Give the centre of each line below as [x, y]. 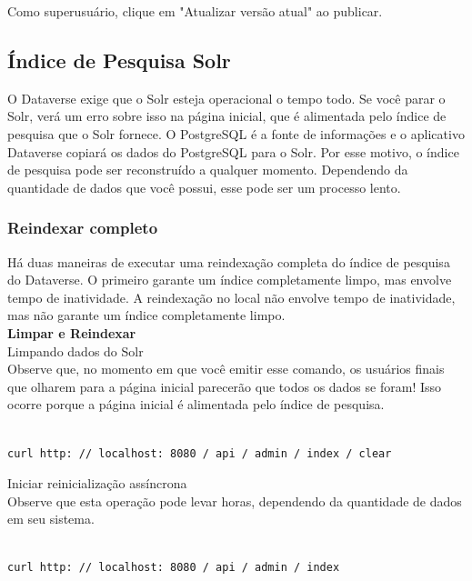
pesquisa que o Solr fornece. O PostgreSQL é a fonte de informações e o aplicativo [236, 133]
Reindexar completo [83, 228]
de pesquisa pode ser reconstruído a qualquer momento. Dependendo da [208, 170]
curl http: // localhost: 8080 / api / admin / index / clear [200, 453]
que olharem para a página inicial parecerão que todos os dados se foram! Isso [225, 386]
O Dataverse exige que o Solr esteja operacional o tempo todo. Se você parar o [226, 98]
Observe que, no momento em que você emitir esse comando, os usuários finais [226, 369]
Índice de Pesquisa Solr [119, 60]
